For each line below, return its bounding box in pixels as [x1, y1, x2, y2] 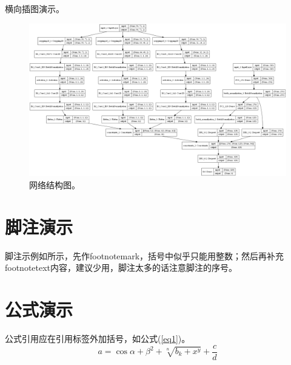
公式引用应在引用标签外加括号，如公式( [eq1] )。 [5, 332, 190, 344]
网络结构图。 [29, 178, 80, 191]
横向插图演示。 [5, 2, 64, 15]
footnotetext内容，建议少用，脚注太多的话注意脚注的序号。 [5, 261, 238, 274]
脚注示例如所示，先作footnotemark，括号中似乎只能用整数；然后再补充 [5, 249, 284, 262]
